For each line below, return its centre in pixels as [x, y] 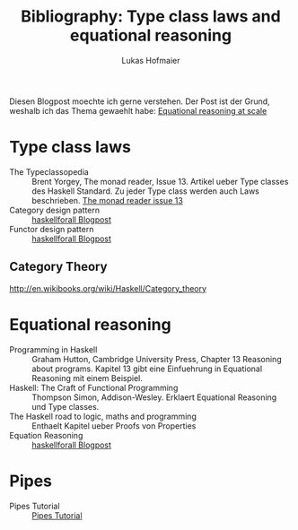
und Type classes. [66, 406]
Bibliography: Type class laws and [151, 17]
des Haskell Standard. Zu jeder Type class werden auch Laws [146, 191]
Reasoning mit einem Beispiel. [88, 378]
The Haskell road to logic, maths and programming [103, 416]
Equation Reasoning [46, 435]
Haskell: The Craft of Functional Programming [94, 387]
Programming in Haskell [53, 349]
